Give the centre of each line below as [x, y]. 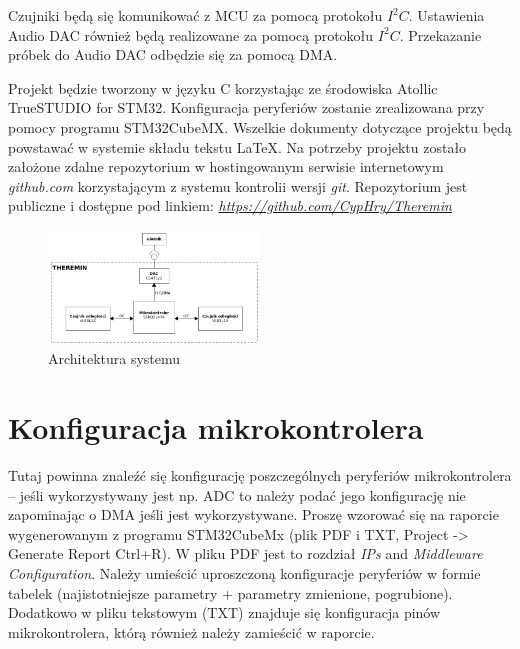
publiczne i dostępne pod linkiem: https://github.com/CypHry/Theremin [230, 205]
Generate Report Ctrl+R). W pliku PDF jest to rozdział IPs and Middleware [245, 553]
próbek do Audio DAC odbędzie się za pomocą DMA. [173, 54]
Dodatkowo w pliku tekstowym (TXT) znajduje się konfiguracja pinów [224, 612]
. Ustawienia [446, 15]
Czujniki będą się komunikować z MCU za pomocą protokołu [195, 15]
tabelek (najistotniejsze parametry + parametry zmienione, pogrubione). [230, 592]
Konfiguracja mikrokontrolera [216, 427]
